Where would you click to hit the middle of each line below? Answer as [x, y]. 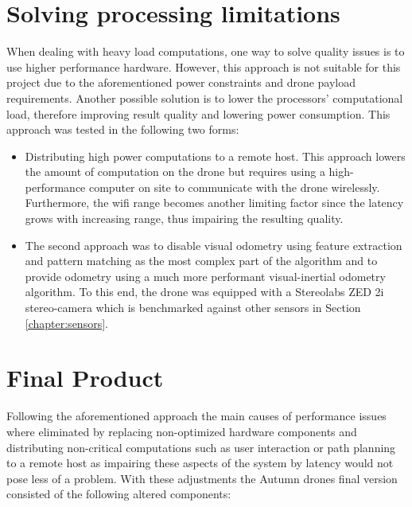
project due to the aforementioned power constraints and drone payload [181, 82]
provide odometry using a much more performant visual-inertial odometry [205, 276]
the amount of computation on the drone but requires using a [175, 172]
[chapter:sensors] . [66, 323]
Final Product [85, 378]
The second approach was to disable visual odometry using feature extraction [214, 245]
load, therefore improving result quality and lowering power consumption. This [198, 113]
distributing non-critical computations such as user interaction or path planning [201, 447]
